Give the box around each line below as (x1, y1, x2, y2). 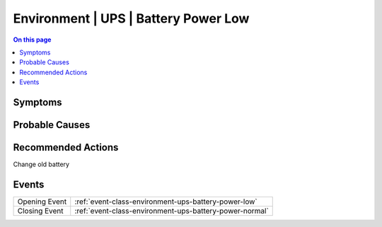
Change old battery (13, 160, 70, 169)
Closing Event (17, 206, 64, 216)
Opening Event (17, 197, 67, 206)
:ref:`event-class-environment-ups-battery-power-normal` (74, 206, 269, 216)
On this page (13, 35, 52, 44)
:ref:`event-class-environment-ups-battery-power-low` (74, 197, 257, 206)
